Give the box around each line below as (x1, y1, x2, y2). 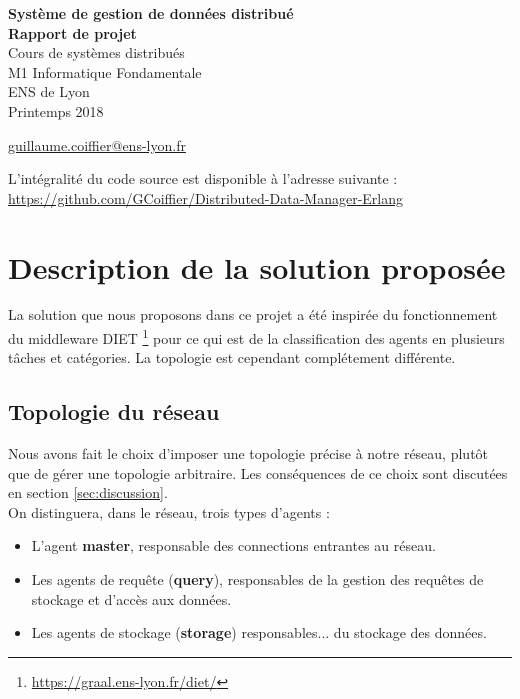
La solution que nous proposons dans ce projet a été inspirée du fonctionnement (8, 304, 498, 325)
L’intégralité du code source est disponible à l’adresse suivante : (8, 168, 398, 189)
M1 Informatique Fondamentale (8, 61, 202, 82)
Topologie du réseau (8, 396, 220, 427)
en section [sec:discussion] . (8, 482, 168, 503)
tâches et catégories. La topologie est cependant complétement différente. (8, 347, 456, 368)
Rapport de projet (8, 22, 137, 43)
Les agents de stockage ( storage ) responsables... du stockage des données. (31, 622, 487, 643)
